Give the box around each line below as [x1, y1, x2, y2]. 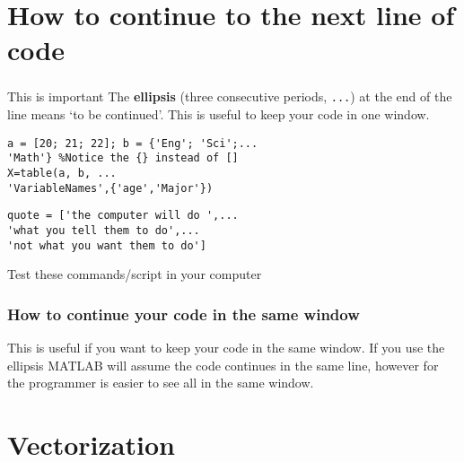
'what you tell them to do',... [7, 224, 200, 238]
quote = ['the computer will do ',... [7, 209, 239, 222]
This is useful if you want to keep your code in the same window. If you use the [7, 338, 445, 357]
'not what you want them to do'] [7, 239, 206, 252]
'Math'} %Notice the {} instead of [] [7, 152, 239, 165]
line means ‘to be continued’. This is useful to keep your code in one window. [7, 105, 430, 124]
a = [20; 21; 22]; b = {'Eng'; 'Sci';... [7, 136, 258, 150]
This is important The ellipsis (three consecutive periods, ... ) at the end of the [7, 87, 452, 106]
